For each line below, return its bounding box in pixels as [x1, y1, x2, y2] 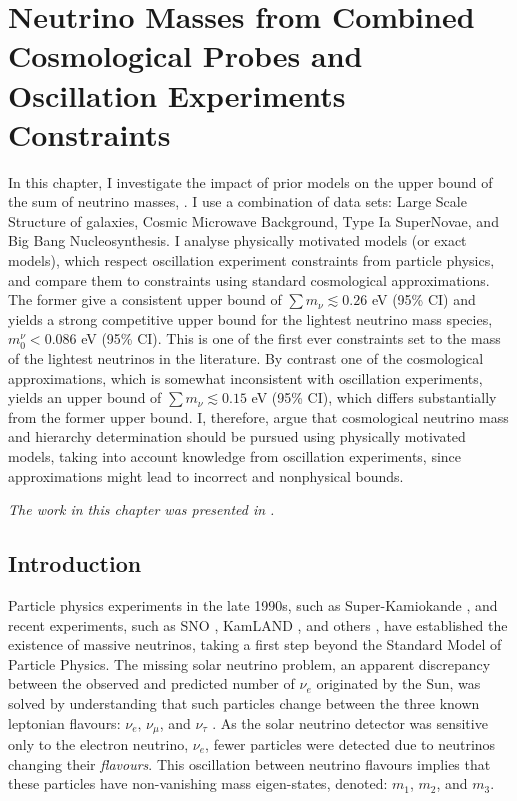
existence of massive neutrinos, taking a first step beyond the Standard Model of [8, 634, 502, 655]
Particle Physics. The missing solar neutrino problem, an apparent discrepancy [8, 653, 491, 674]
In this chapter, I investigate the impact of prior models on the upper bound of [8, 171, 493, 192]
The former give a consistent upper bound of [8, 289, 282, 310]
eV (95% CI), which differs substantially [251, 387, 497, 408]
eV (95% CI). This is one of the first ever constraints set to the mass [81, 328, 501, 349]
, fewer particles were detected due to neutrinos [205, 734, 496, 754]
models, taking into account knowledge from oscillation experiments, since [8, 446, 462, 466]
